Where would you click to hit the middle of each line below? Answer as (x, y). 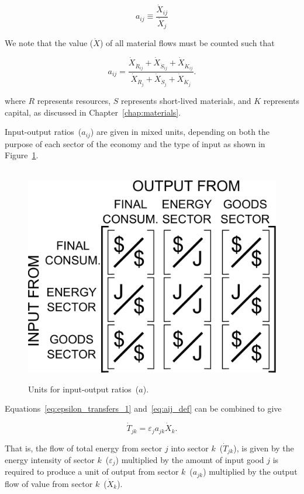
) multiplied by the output (250, 472)
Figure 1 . (22, 155)
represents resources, (74, 100)
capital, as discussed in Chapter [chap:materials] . (93, 112)
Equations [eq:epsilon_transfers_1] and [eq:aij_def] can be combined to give (143, 408)
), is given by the (264, 448)
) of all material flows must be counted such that (187, 43)
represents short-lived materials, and (186, 100)
